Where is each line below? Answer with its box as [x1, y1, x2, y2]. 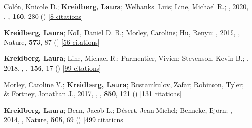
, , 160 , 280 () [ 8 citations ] [4, 11, 83, 21]
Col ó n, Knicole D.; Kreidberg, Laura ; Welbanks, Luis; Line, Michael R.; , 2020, [4, 1, 249, 11]
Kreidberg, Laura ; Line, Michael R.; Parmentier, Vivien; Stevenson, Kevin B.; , [4, 53, 249, 63]
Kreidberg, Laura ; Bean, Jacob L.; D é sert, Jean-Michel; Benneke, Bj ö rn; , [4, 105, 232, 115]
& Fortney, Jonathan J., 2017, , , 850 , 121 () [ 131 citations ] [4, 89, 182, 99]
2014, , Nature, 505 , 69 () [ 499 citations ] [4, 114, 125, 125]
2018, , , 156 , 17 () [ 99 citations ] [4, 62, 101, 73]
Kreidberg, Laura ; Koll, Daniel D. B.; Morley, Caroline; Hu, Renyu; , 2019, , [4, 27, 240, 37]
